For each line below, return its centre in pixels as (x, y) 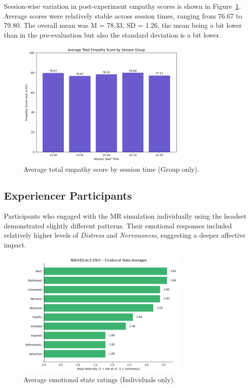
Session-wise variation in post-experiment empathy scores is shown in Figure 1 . (122, 6)
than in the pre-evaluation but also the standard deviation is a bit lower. (113, 34)
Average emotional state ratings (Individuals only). (99, 379)
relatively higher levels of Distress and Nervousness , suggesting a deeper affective (125, 235)
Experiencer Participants (68, 195)
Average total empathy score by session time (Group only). (111, 169)
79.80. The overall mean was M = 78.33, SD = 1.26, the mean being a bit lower (123, 25)
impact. (15, 245)
